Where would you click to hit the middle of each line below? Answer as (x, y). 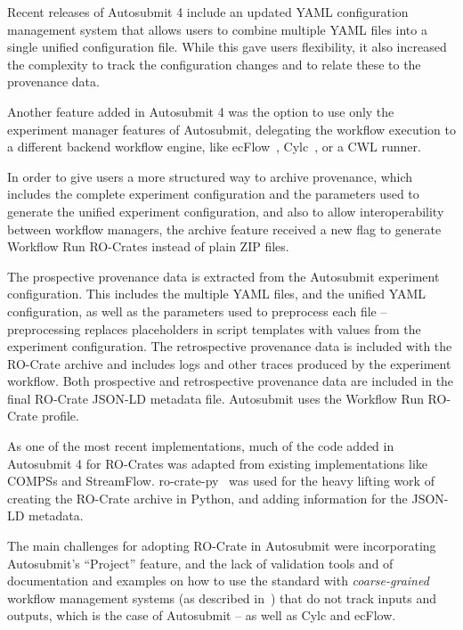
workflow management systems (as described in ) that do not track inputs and (222, 597)
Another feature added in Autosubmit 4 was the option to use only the (201, 111)
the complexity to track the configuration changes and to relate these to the (214, 64)
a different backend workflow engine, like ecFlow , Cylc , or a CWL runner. (214, 147)
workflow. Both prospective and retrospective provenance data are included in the (231, 381)
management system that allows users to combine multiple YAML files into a (217, 29)
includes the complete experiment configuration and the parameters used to (213, 194)
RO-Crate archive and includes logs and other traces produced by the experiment (229, 363)
